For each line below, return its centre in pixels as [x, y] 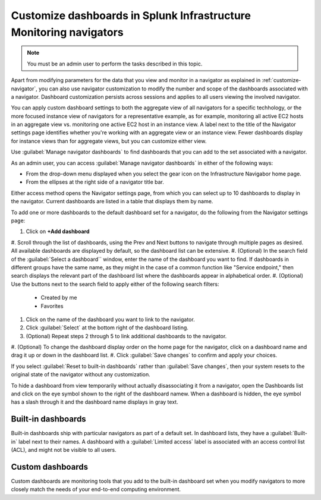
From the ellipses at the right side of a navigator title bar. [95, 182]
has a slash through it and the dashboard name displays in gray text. [95, 402]
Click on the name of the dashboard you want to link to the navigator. [111, 319]
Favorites [52, 306]
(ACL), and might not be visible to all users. [64, 450]
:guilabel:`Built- [289, 433]
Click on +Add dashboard [58, 231]
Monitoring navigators [67, 32]
